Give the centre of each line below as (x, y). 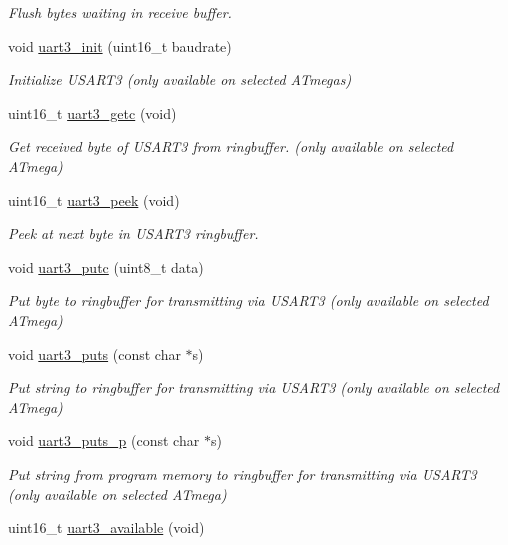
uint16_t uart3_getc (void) (92, 112)
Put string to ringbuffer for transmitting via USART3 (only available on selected (254, 387)
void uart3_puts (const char (94, 353)
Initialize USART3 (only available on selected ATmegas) (180, 79)
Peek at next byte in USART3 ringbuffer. (133, 233)
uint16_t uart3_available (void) (106, 527)
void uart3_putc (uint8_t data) (106, 266)
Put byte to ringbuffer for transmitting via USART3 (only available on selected (248, 300)
